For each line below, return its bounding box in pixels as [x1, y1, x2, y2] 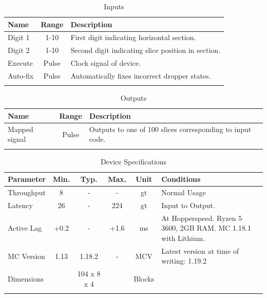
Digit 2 [8, 45, 30, 55]
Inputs [104, 1, 124, 11]
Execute [8, 58, 33, 68]
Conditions [161, 174, 201, 184]
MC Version [8, 250, 45, 261]
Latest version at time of [161, 245, 239, 256]
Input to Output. [161, 199, 215, 210]
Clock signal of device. [70, 58, 141, 68]
